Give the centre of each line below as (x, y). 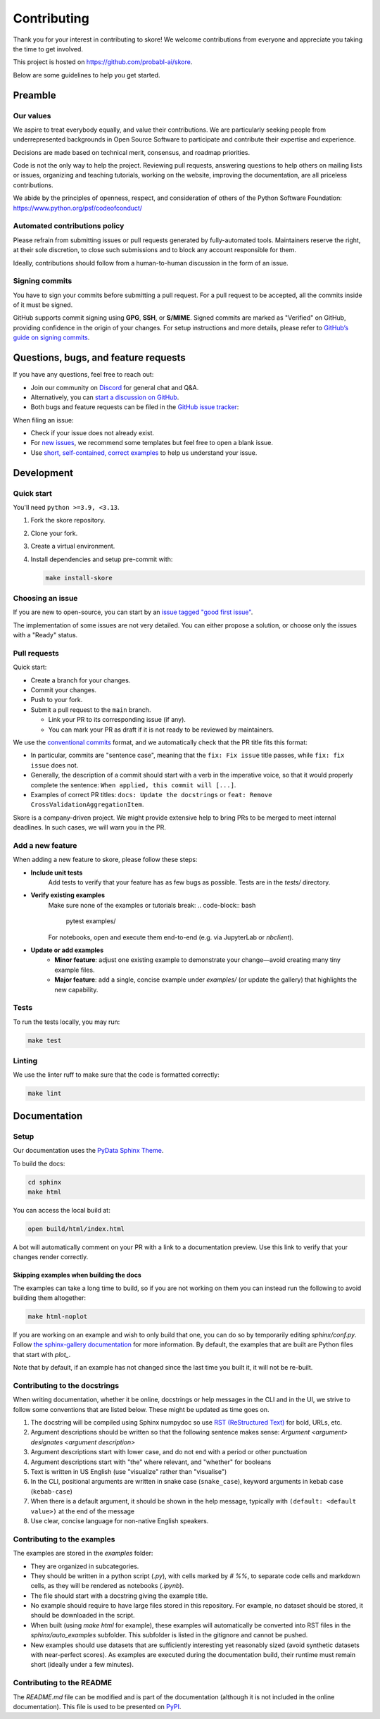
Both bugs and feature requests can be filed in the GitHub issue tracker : (135, 407)
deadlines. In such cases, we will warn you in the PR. (90, 827)
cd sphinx (45, 1182)
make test (45, 1040)
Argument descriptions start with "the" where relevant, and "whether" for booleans (151, 1462)
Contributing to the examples (64, 1539)
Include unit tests (57, 873)
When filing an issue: (43, 420)
